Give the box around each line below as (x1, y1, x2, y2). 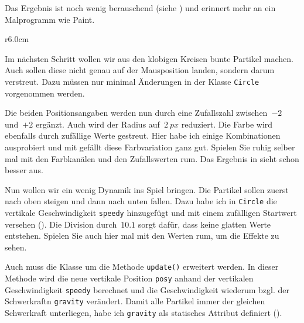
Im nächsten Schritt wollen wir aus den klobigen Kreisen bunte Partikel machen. (5, 52, 293, 64)
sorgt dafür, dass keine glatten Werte (138, 218, 271, 230)
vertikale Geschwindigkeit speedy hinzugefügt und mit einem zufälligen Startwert (5, 207, 297, 219)
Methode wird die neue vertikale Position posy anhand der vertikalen (5, 272, 254, 284)
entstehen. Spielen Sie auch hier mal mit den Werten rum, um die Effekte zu (5, 229, 279, 242)
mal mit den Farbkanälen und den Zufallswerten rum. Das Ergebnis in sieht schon (5, 152, 299, 164)
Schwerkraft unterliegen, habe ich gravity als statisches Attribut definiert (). (5, 307, 282, 319)
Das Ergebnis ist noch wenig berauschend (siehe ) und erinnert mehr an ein (5, 2, 276, 13)
